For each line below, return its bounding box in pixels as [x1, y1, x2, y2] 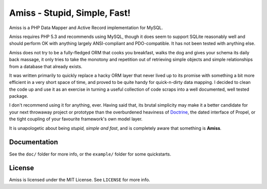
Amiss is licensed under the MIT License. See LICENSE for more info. [9, 177, 150, 183]
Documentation [9, 138, 58, 147]
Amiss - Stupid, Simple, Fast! [9, 7, 131, 18]
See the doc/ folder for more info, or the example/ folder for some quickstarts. [9, 151, 172, 157]
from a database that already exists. [9, 63, 83, 69]
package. [9, 93, 28, 99]
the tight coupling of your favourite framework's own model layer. [9, 116, 143, 122]
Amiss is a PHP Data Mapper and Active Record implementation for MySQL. [9, 25, 163, 31]
